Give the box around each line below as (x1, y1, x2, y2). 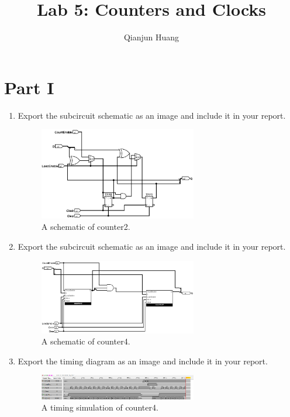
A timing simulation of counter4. (41, 401, 158, 413)
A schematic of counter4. (41, 335, 130, 347)
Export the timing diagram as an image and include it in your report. (18, 354, 268, 367)
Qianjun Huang (123, 31, 179, 43)
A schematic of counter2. (41, 220, 130, 233)
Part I (4, 75, 54, 99)
